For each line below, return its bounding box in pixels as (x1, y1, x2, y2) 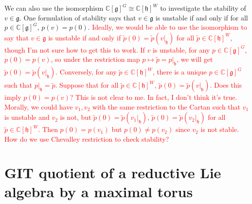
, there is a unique (152, 67, 207, 77)
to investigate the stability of (160, 3, 246, 13)
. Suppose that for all (55, 80, 119, 90)
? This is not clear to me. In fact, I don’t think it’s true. (70, 92, 237, 102)
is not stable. (200, 124, 239, 134)
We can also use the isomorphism (4, 3, 104, 13)
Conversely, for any (59, 67, 117, 77)
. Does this (210, 80, 242, 90)
